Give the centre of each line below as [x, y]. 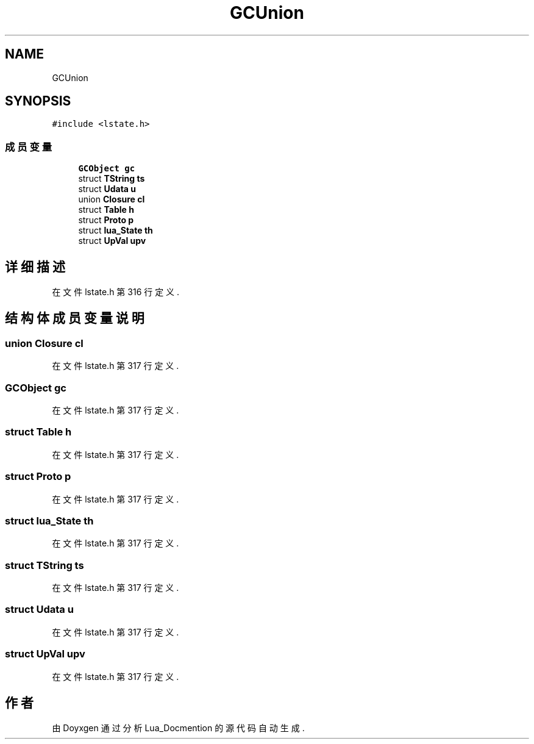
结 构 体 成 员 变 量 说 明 [75, 318]
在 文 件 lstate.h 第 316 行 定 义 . [116, 292]
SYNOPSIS [38, 101]
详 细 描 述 [35, 266]
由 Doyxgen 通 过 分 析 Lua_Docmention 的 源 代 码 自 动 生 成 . [178, 728]
